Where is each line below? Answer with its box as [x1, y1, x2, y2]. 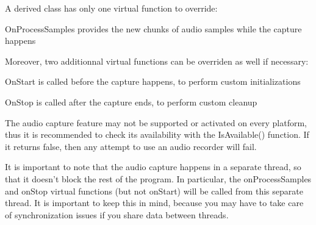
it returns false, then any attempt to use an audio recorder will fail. [5, 140, 257, 152]
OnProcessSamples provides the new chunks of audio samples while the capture [5, 22, 302, 35]
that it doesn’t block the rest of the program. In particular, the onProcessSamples [5, 172, 312, 185]
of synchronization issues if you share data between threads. [5, 208, 229, 221]
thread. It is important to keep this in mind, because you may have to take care [5, 196, 304, 209]
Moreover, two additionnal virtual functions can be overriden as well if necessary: [5, 54, 309, 67]
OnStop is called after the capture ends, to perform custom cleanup [5, 95, 257, 108]
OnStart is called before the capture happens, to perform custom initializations [5, 75, 301, 88]
